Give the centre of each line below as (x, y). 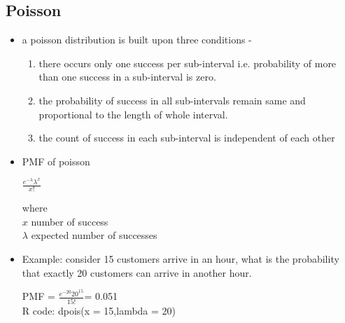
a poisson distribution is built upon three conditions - (137, 40)
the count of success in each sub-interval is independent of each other (187, 138)
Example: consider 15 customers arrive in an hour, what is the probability (181, 259)
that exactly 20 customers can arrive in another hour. (137, 272)
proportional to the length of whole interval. (133, 114)
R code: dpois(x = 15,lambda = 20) (99, 310)
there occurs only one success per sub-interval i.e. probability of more (188, 63)
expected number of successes (94, 235)
